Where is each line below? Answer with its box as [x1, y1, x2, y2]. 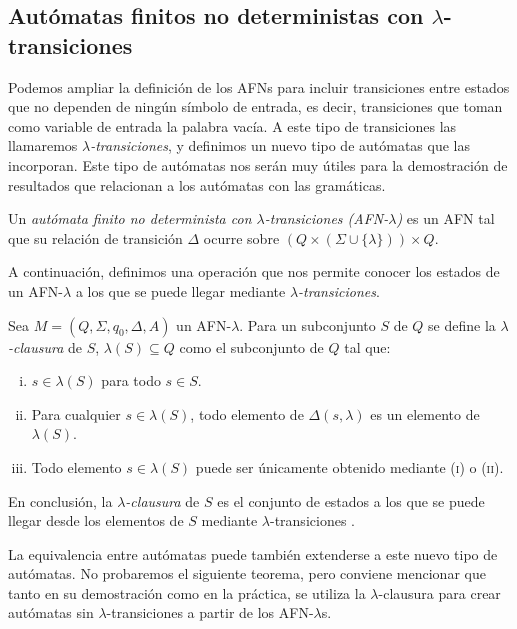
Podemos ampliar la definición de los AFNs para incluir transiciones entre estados [8, 76, 510, 97]
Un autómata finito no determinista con [8, 208, 252, 229]
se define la [428, 314, 496, 335]
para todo [101, 370, 161, 391]
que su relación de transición [8, 227, 183, 248]
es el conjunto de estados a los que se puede [217, 490, 485, 511]
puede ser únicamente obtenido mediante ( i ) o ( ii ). [195, 456, 504, 477]
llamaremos [8, 135, 78, 156]
